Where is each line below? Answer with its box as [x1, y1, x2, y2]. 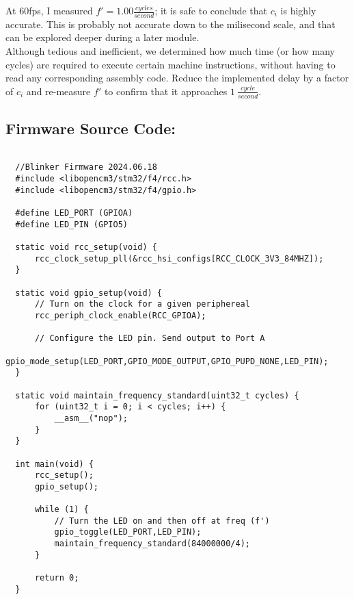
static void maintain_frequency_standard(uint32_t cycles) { [15, 390, 299, 400]
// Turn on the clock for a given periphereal [34, 299, 250, 309]
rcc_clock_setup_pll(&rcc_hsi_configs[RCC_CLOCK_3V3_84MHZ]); [34, 253, 324, 264]
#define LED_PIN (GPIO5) [15, 219, 128, 229]
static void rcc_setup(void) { [15, 242, 157, 253]
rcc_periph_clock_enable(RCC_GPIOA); [34, 311, 206, 321]
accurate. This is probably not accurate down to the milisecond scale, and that [5, 16, 336, 31]
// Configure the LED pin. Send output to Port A [34, 333, 265, 344]
